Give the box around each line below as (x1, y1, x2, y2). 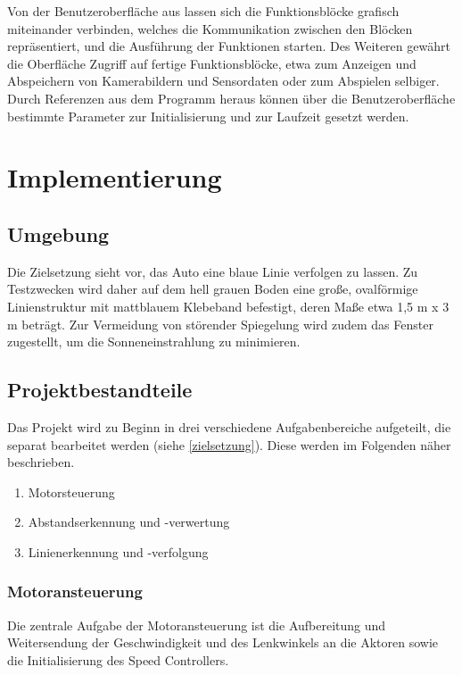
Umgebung (7, 220, 110, 247)
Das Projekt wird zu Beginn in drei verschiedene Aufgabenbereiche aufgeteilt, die (7, 417, 451, 436)
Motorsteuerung (28, 482, 115, 501)
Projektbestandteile (7, 376, 193, 404)
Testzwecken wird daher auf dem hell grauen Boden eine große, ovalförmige (7, 279, 418, 298)
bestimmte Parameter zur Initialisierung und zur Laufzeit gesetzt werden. (7, 106, 409, 125)
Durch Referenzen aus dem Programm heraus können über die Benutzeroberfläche (7, 88, 456, 107)
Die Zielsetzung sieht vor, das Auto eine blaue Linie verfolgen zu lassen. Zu (7, 262, 418, 280)
